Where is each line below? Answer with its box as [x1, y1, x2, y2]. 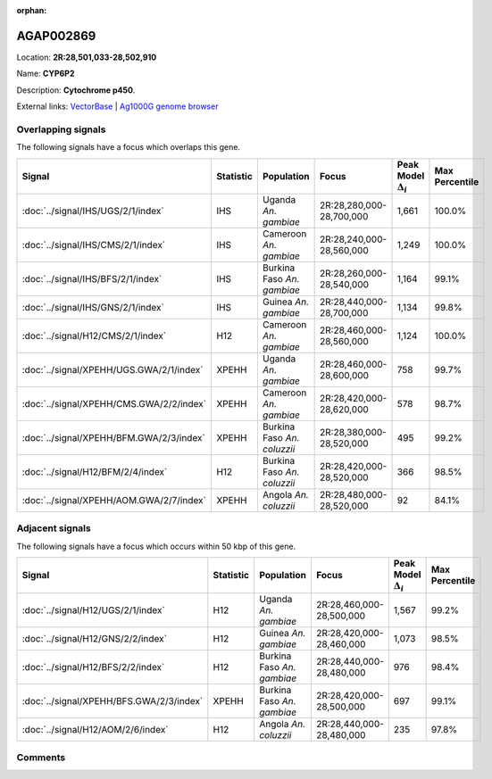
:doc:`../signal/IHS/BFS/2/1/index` [21, 273, 163, 285]
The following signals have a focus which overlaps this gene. [16, 142, 241, 153]
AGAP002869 [16, 28, 96, 44]
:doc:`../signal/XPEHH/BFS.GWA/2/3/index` [21, 694, 204, 707]
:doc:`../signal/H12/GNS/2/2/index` [21, 632, 167, 644]
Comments [16, 750, 66, 763]
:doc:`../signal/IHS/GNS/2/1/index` [21, 302, 164, 313]
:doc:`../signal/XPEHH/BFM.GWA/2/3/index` [21, 432, 205, 443]
